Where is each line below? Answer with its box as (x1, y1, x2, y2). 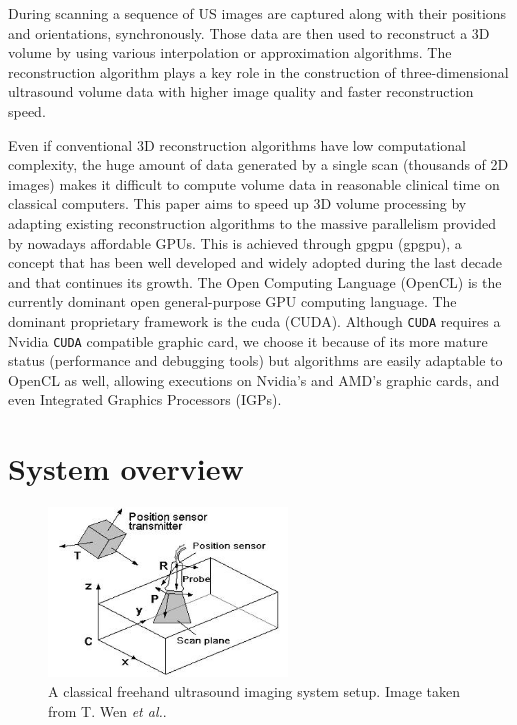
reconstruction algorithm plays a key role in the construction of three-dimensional (8, 61, 509, 82)
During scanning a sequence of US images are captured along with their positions (8, 3, 507, 23)
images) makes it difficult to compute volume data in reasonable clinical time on (8, 173, 500, 194)
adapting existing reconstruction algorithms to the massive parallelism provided (8, 212, 496, 233)
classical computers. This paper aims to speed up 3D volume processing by (8, 193, 467, 214)
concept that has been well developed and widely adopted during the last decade (8, 252, 503, 273)
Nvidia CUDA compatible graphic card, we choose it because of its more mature (8, 330, 488, 351)
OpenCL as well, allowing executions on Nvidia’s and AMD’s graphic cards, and (8, 369, 500, 390)
